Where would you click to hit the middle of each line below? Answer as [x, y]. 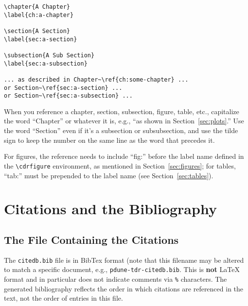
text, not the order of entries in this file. [63, 298]
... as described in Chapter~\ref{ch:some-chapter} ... [96, 79]
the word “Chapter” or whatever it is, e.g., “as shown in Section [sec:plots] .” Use [124, 121]
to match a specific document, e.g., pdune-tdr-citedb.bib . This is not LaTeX [122, 269]
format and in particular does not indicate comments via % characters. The [115, 279]
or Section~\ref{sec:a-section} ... [63, 88]
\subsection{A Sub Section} [49, 55]
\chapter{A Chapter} [37, 7]
